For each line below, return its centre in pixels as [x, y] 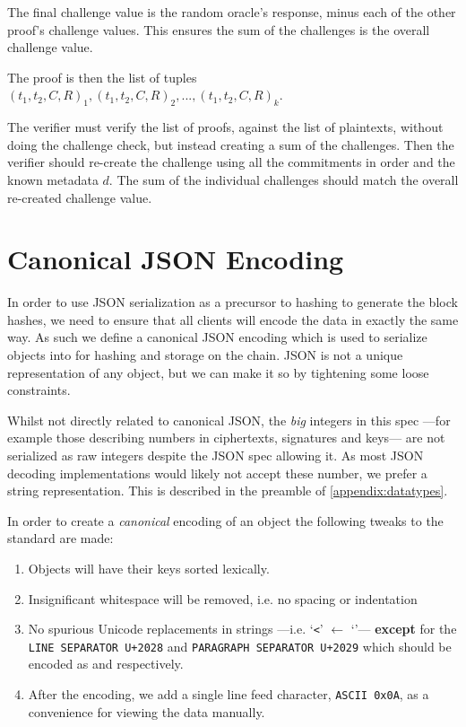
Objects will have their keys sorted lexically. [149, 568]
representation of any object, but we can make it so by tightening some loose [218, 372]
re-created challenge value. [80, 197]
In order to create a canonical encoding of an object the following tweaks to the [225, 520]
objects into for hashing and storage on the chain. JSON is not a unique [205, 355]
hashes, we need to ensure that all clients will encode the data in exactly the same [233, 319]
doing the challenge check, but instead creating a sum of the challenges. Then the [231, 144]
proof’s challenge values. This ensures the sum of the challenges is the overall [219, 29]
